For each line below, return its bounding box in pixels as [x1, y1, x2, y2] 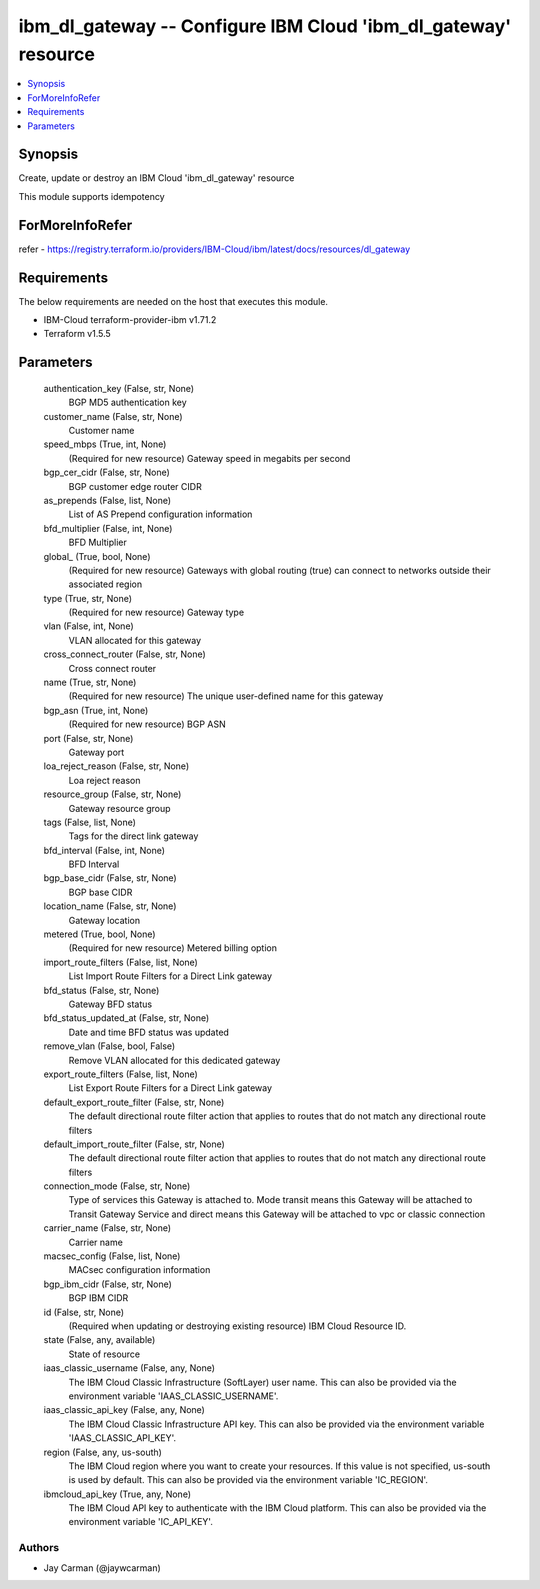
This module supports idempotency [18, 190, 165, 202]
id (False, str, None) [43, 1306, 125, 1318]
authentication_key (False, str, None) [43, 382, 195, 394]
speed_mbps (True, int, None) [43, 438, 167, 450]
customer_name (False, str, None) [43, 410, 184, 422]
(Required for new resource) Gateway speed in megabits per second [68, 452, 351, 464]
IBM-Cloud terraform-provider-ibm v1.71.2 [43, 314, 217, 326]
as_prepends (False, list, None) [43, 494, 172, 506]
